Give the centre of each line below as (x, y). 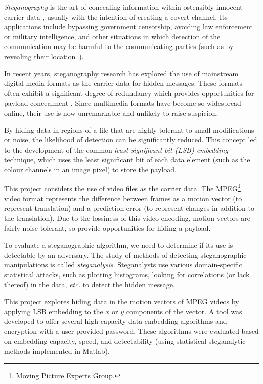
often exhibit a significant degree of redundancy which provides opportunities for (129, 93)
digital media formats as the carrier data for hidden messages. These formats (123, 83)
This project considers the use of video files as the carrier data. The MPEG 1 (122, 187)
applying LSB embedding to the (54, 311)
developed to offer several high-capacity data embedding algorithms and (116, 321)
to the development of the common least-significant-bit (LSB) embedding (116, 149)
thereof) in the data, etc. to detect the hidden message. (90, 284)
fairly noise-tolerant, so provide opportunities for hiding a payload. (107, 228)
